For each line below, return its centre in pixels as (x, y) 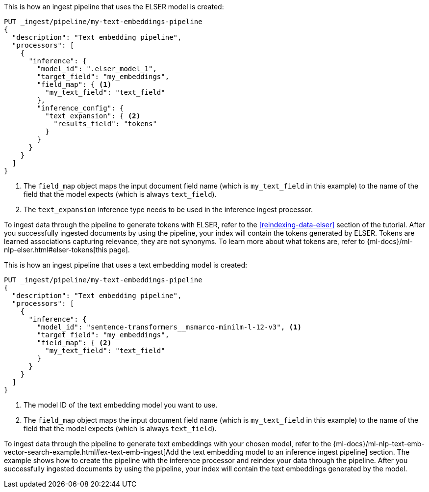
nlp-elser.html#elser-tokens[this (56, 250)
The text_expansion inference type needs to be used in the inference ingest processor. (168, 209)
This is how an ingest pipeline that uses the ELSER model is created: (114, 7)
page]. (119, 250)
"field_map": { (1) (74, 84)
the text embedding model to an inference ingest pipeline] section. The (295, 452)
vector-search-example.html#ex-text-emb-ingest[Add (91, 452)
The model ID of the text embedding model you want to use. (121, 405)
